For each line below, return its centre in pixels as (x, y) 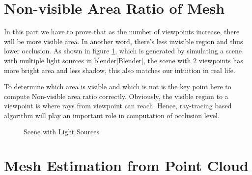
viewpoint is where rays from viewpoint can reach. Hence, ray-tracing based (118, 106)
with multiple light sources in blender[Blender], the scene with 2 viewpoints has (124, 60)
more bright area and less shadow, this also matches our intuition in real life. (120, 70)
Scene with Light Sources (61, 132)
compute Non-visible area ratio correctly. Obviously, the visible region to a (116, 96)
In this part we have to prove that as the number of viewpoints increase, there (122, 32)
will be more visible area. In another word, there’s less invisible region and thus (124, 41)
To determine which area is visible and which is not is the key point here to (118, 87)
